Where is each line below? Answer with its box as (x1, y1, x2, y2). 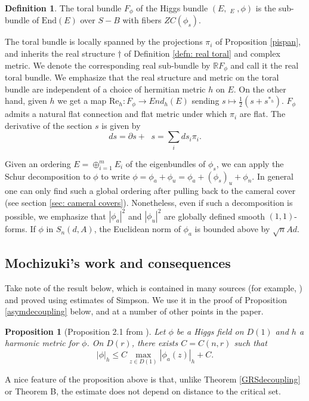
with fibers (122, 14, 162, 26)
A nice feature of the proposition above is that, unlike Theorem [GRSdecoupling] (5, 373, 301, 385)
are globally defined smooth (164, 209, 265, 222)
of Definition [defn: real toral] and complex (124, 47, 280, 60)
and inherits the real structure (5, 47, 115, 60)
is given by (101, 119, 141, 131)
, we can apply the (216, 157, 284, 169)
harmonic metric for (5, 337, 79, 349)
